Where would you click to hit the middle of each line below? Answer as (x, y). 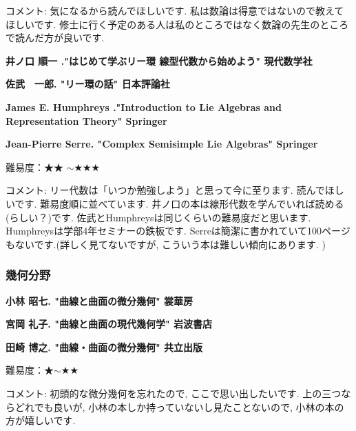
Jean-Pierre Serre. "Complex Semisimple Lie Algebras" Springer (162, 144)
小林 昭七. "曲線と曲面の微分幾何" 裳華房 (100, 300)
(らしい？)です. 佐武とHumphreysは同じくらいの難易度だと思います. (158, 217)
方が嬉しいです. (41, 420)
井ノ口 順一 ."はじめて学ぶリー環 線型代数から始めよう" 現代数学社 (159, 60)
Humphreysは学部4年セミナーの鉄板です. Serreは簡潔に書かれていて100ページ (178, 231)
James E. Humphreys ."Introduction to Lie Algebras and (144, 107)
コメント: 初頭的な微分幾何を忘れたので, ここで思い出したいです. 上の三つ (174, 393)
